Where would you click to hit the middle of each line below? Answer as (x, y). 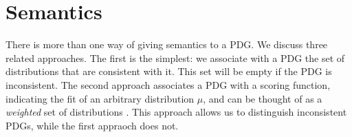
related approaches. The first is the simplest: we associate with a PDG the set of (175, 57)
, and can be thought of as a (263, 98)
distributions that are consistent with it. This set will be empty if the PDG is (169, 71)
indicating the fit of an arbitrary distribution (100, 98)
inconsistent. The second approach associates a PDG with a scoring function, (168, 84)
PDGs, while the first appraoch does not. (92, 125)
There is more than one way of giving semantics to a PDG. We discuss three (167, 44)
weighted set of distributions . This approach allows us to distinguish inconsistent (176, 112)
